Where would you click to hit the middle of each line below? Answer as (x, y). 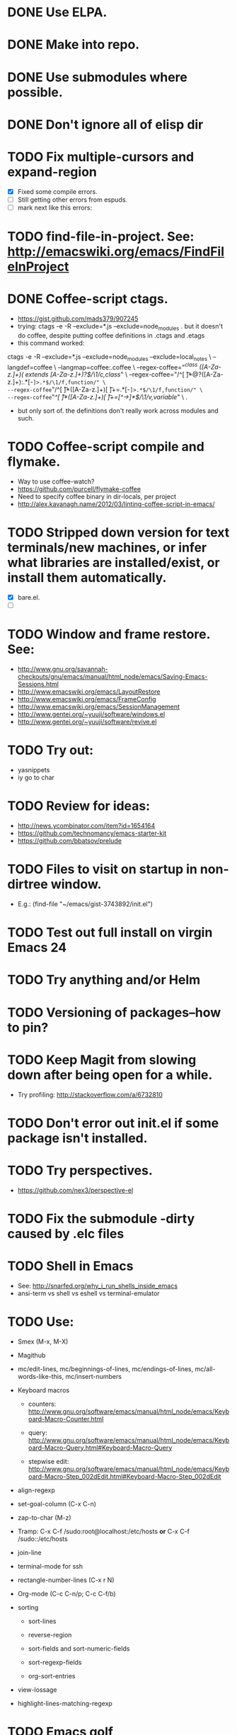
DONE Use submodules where (97, 77)
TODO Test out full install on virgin (110, 933)
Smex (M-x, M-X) (43, 1341)
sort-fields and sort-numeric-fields (79, 1648)
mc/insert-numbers (94, 1376)
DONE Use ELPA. (57, 12)
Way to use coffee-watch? (56, 481)
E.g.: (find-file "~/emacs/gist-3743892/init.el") (85, 904)
